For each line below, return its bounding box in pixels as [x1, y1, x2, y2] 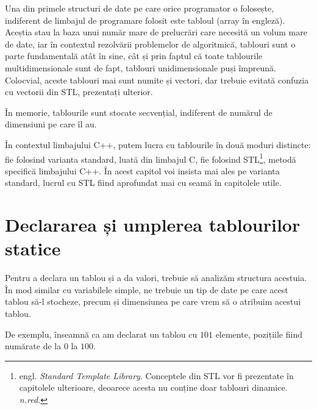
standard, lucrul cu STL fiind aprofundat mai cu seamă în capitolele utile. [5, 176, 282, 189]
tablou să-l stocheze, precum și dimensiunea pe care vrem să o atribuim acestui [5, 295, 301, 308]
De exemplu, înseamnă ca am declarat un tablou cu [5, 327, 198, 340]
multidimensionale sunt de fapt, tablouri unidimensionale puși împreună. [5, 61, 276, 74]
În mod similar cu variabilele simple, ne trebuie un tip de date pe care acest [5, 283, 288, 296]
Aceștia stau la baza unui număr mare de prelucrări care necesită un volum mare [5, 26, 307, 38]
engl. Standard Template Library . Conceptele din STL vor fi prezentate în [19, 369, 294, 382]
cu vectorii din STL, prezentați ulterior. [5, 85, 153, 98]
